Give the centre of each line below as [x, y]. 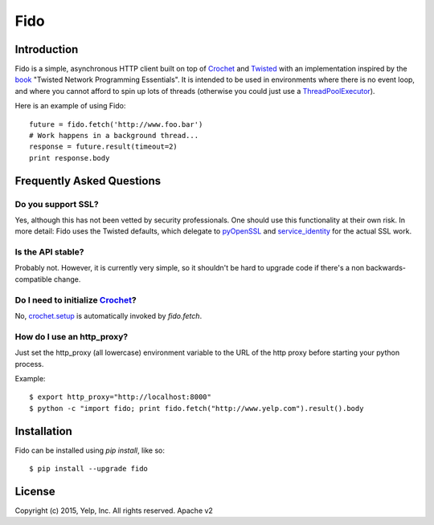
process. [29, 364]
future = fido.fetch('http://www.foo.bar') [116, 124]
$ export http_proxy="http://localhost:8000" [121, 397]
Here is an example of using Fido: [70, 106]
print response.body [70, 158]
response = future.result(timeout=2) [104, 147]
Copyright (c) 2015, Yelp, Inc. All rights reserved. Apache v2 [114, 511]
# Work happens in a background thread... [114, 136]
